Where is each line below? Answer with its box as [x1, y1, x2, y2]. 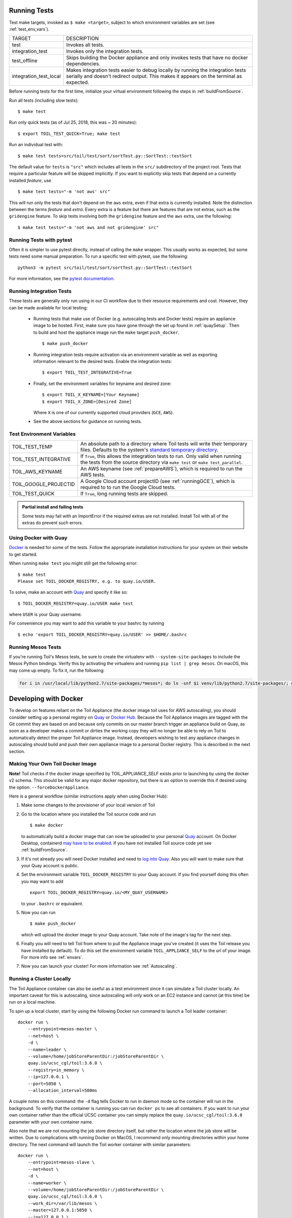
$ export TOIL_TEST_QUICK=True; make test [18, 131, 121, 136]
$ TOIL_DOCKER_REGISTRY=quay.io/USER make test [18, 601, 133, 606]
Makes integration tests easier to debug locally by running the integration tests [66, 67, 246, 74]
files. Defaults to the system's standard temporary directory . [80, 446, 219, 453]
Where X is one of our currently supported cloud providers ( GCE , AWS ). [33, 409, 174, 415]
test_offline [12, 57, 37, 64]
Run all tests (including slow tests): [9, 97, 79, 103]
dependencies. [66, 60, 101, 67]
